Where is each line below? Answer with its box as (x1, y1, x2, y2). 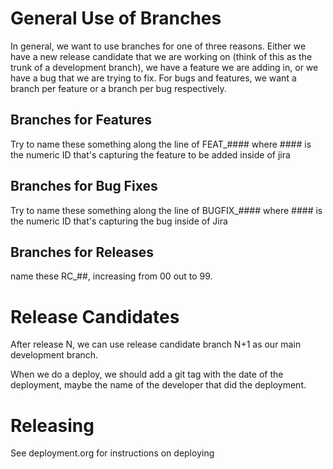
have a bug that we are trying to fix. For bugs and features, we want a (10, 72, 297, 84)
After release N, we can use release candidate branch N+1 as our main (10, 338, 302, 351)
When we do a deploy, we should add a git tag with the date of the (10, 368, 284, 381)
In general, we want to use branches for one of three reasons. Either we (10, 40, 307, 52)
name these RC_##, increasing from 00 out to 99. (10, 270, 213, 282)
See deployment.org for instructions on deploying (10, 447, 215, 459)
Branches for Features (10, 112, 153, 129)
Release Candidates (10, 305, 180, 328)
